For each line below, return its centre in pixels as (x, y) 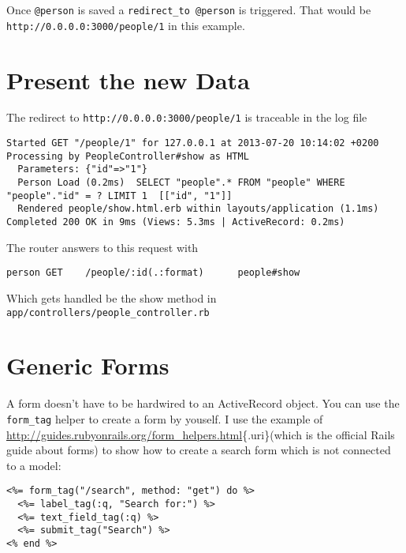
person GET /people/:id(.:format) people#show (153, 273)
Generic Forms (88, 365)
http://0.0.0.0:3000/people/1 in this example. (126, 25)
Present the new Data (128, 79)
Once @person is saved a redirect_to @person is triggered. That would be (189, 9)
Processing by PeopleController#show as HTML (128, 156)
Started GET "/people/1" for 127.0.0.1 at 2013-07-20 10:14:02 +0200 (193, 143)
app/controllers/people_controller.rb (108, 312)
